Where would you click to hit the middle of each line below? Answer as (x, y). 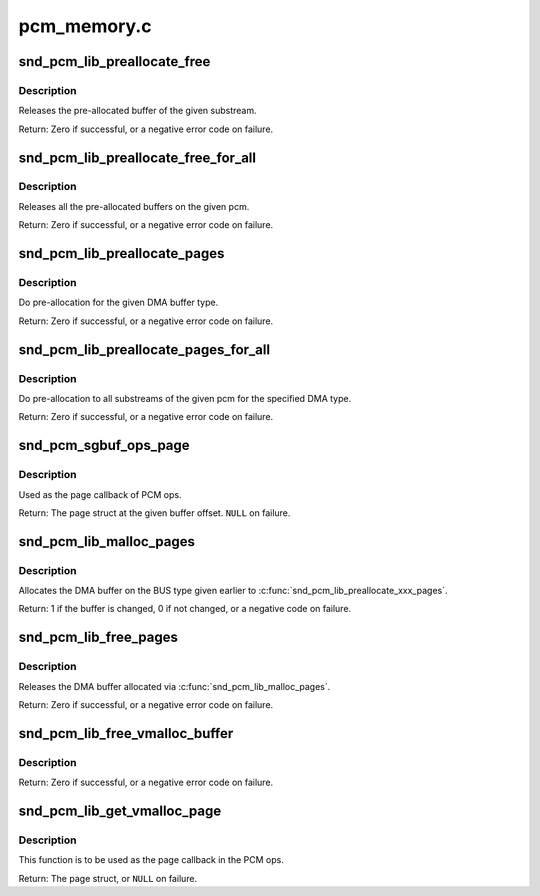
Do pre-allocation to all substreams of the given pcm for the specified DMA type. (185, 398)
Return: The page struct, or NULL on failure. (108, 878)
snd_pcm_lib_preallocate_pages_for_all (144, 349)
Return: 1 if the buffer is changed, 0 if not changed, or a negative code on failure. (185, 609)
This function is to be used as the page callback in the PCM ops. (151, 860)
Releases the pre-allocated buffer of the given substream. (137, 111)
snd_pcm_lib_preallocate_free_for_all (137, 157)
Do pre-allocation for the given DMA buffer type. (118, 302)
